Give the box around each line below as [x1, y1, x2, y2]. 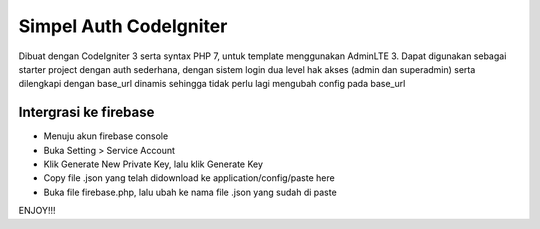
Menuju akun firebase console [43, 130, 169, 142]
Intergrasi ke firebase [18, 104, 155, 121]
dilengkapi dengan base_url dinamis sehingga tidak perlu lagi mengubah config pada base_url [18, 78, 406, 90]
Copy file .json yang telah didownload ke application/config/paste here [43, 172, 335, 184]
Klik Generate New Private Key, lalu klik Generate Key [43, 158, 264, 170]
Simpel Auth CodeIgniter [18, 15, 228, 37]
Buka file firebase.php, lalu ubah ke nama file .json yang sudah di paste [43, 186, 337, 198]
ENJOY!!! [18, 205, 56, 217]
